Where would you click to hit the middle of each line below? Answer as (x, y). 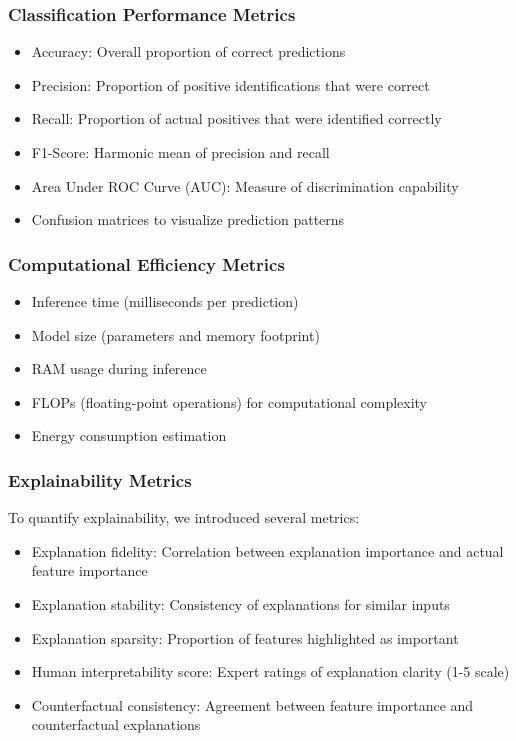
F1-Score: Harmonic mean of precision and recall (180, 152)
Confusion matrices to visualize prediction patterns (188, 219)
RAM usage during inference (119, 368)
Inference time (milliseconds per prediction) (165, 301)
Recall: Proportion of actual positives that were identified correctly (236, 118)
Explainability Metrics (100, 479)
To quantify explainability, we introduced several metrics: (184, 517)
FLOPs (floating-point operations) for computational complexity (229, 401)
